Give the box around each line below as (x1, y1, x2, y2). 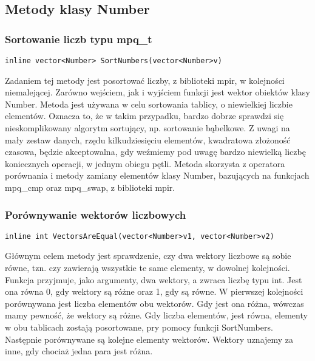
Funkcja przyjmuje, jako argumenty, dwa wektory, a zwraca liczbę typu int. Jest (5, 273, 302, 286)
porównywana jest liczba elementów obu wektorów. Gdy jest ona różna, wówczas (5, 297, 304, 309)
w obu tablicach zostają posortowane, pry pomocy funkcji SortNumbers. (5, 321, 273, 334)
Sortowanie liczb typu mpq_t (5, 31, 152, 46)
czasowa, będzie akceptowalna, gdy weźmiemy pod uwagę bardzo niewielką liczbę (5, 145, 306, 158)
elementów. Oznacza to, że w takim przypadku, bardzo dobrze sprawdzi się (5, 109, 284, 122)
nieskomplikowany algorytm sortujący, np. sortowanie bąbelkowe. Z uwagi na (5, 122, 290, 134)
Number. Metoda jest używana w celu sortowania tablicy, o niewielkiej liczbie (5, 97, 293, 110)
